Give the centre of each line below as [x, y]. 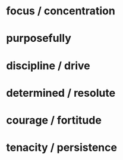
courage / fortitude [54, 120]
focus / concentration [61, 11]
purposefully [39, 39]
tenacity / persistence [62, 148]
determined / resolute [61, 93]
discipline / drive [48, 65]
